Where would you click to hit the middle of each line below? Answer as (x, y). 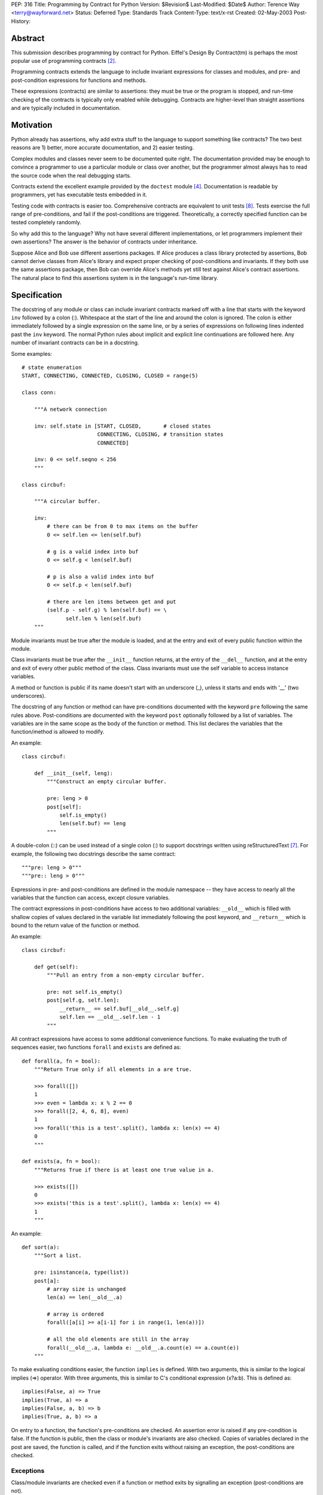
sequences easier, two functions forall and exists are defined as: (96, 1047)
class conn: (39, 393)
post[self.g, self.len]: (83, 1000)
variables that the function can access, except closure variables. (91, 898)
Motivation (32, 125)
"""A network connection (70, 409)
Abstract (28, 38)
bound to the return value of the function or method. (75, 925)
